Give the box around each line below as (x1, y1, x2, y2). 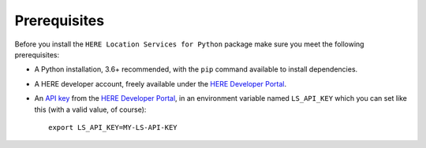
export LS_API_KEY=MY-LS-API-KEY (48, 123, 177, 131)
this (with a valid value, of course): (34, 105, 147, 114)
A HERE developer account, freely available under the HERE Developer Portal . (34, 79, 287, 88)
